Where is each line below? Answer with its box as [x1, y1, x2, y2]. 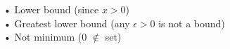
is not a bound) [158, 15, 225, 30]
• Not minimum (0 [4, 29, 87, 44]
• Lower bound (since [4, 2, 99, 16]
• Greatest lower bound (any [4, 15, 130, 30]
